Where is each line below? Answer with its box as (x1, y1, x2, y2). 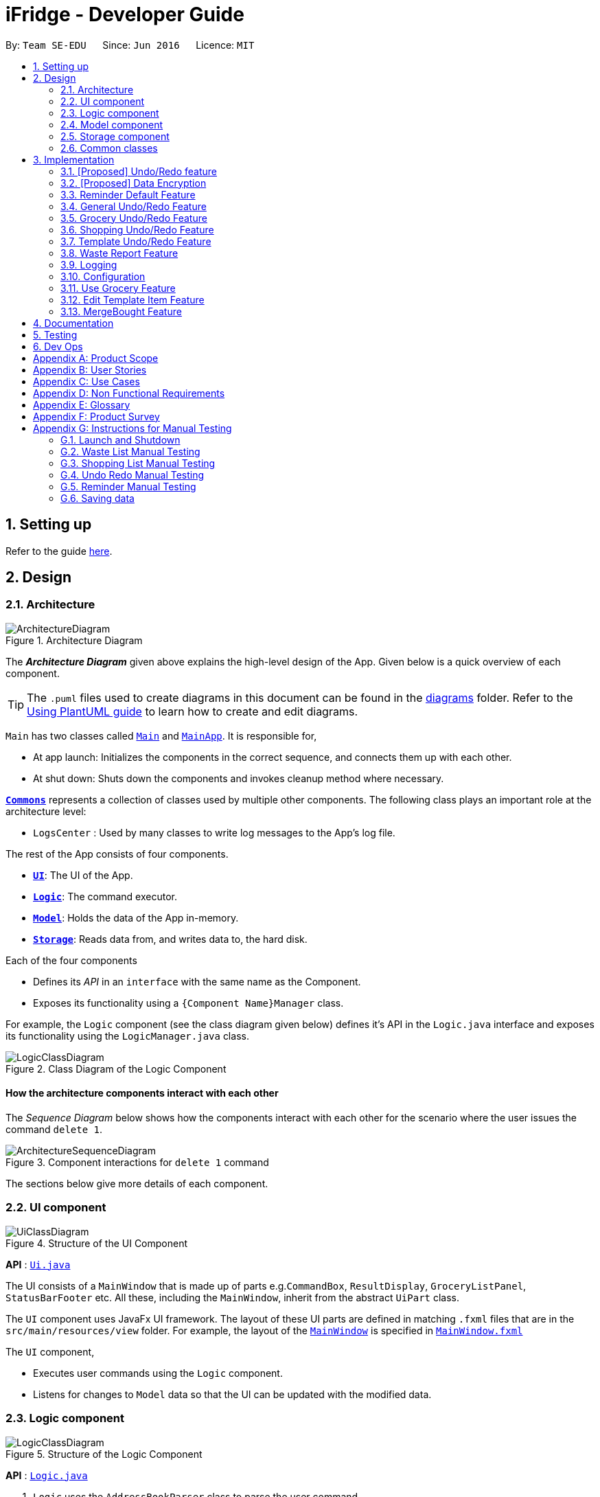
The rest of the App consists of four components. (5, 847, 229, 860)
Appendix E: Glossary (33, 398, 130, 411)
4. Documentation (33, 317, 114, 329)
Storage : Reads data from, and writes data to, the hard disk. (33, 933, 308, 945)
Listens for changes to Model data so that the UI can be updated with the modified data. (33, 1388, 432, 1400)
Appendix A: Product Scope (33, 352, 159, 364)
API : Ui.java (5, 1258, 71, 1270)
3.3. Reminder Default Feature (60, 188, 196, 201)
